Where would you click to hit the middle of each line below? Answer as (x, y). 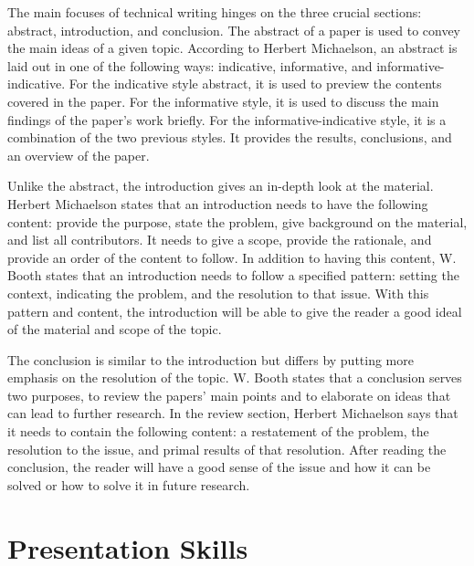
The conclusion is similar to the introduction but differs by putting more (211, 359)
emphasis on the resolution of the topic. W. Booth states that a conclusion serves (235, 377)
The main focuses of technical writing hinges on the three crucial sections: (215, 12)
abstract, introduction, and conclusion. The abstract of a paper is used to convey (234, 30)
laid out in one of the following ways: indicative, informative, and (190, 65)
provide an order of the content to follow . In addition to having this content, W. (232, 257)
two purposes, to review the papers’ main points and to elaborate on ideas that (229, 395)
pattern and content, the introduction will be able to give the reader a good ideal (235, 311)
